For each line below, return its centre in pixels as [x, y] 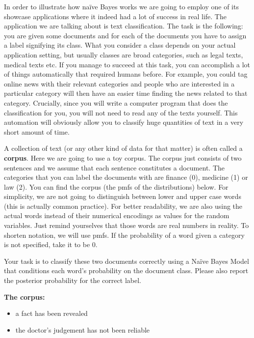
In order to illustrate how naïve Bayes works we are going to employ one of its [121, 6]
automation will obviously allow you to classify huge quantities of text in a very [124, 122]
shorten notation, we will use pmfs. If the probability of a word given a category [124, 235]
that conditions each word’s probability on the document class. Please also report [126, 270]
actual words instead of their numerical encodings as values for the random [117, 215]
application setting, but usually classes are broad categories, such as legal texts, [124, 54]
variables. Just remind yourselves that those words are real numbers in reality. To [127, 225]
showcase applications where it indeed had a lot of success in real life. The [115, 16]
